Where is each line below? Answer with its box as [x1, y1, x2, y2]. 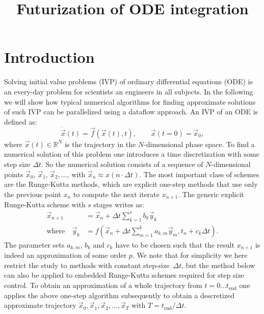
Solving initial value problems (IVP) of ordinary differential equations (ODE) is [4, 76, 253, 87]
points [4, 168, 23, 179]
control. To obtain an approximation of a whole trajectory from [4, 280, 202, 291]
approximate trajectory [4, 300, 76, 310]
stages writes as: [93, 199, 144, 210]
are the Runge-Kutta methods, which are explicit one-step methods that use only [4, 179, 258, 189]
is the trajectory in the [65, 138, 136, 149]
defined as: [4, 116, 37, 127]
